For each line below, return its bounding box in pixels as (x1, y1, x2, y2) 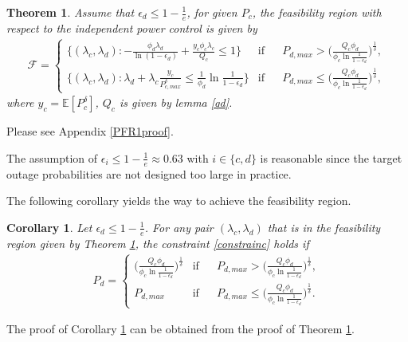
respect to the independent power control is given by (6, 19, 257, 36)
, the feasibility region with (252, 4, 382, 20)
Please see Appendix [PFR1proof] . (6, 123, 174, 140)
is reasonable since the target (260, 149, 402, 166)
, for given (186, 4, 237, 20)
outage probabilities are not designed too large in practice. (6, 165, 292, 182)
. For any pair (144, 218, 214, 235)
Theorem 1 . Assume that (6, 4, 135, 20)
